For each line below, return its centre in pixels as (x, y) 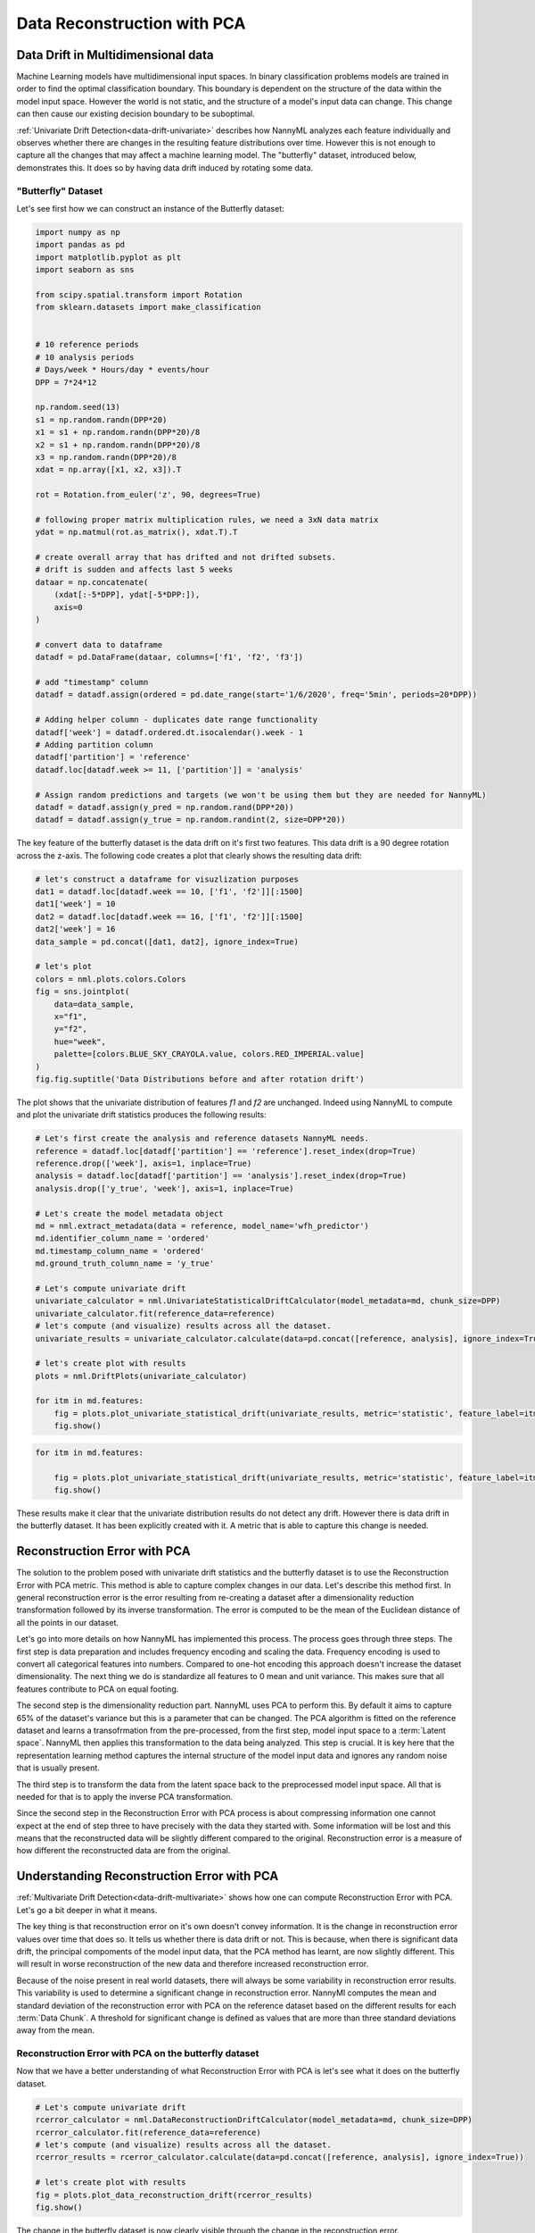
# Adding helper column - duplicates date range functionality (177, 720)
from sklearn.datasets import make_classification (148, 307)
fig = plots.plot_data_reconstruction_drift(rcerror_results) (174, 2195)
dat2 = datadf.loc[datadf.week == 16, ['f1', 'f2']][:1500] (169, 916)
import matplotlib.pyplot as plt (108, 257)
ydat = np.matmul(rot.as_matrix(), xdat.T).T (136, 532)
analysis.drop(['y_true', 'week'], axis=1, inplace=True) (165, 1188)
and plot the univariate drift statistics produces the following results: (141, 1115)
